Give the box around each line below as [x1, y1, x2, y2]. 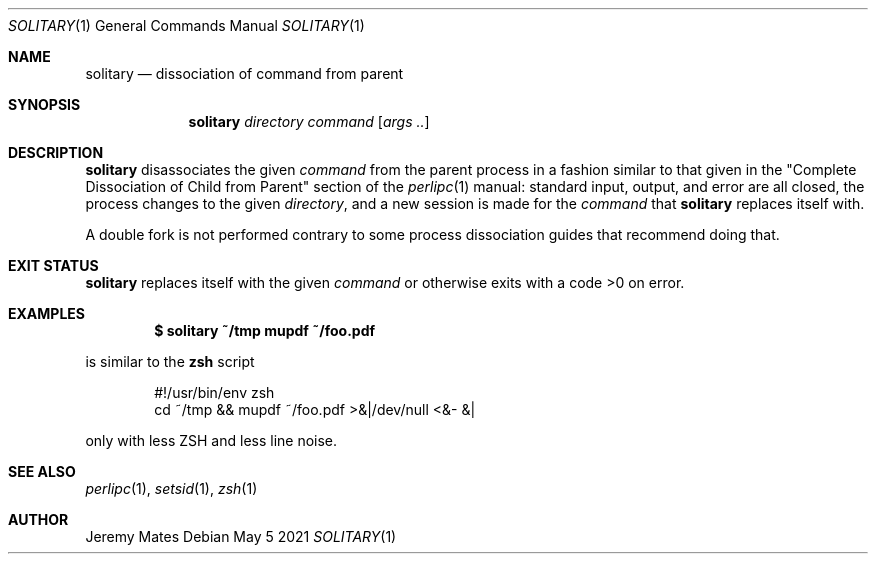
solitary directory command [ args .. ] [188, 113, 430, 130]
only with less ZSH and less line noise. [85, 432, 338, 449]
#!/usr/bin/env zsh [154, 384, 275, 401]
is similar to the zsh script [85, 353, 255, 370]
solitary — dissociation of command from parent [85, 65, 404, 82]
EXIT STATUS [8, 257, 99, 274]
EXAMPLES [8, 305, 85, 322]
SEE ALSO [8, 463, 76, 480]
